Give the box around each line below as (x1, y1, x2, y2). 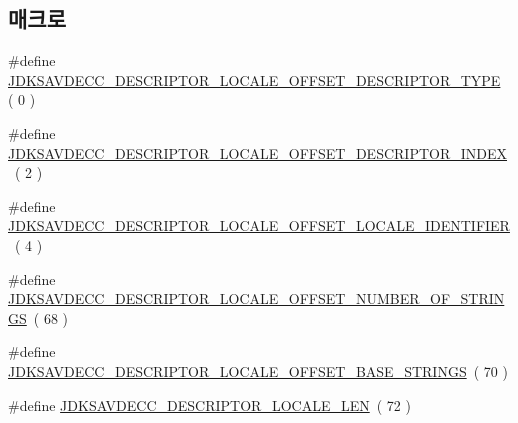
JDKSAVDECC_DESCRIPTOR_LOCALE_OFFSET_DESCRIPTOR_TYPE (8, 69, 501, 90)
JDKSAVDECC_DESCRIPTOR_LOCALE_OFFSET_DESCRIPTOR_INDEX (8, 142, 508, 163)
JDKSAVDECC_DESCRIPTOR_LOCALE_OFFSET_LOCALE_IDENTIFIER (8, 215, 510, 236)
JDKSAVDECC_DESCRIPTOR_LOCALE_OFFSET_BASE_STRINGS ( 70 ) (8, 360, 508, 381)
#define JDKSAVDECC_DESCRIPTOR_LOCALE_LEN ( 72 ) (8, 394, 411, 415)
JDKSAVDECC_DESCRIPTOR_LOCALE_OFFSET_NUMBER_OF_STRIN (8, 288, 505, 309)
